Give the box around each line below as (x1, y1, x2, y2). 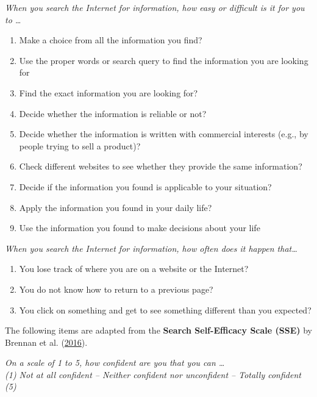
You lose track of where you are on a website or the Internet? (19, 262, 249, 275)
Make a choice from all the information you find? (19, 34, 202, 46)
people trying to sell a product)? (19, 139, 141, 152)
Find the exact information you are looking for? (19, 86, 198, 99)
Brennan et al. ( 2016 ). (5, 335, 88, 348)
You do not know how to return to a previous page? (19, 282, 213, 295)
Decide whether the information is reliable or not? (19, 107, 207, 120)
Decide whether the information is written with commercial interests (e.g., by (19, 127, 308, 140)
